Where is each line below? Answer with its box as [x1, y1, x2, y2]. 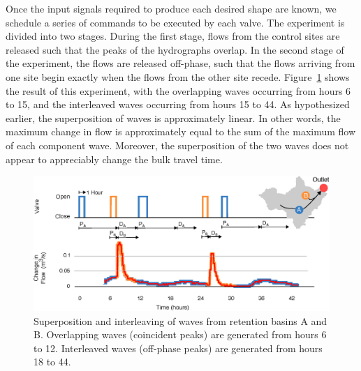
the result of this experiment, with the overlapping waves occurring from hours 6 [6, 83, 351, 98]
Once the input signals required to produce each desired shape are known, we [6, 1, 337, 15]
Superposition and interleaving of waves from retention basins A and [34, 313, 327, 328]
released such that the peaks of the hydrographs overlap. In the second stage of [6, 42, 344, 56]
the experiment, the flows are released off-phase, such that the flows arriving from [6, 56, 355, 70]
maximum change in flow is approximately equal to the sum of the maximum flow [6, 124, 356, 139]
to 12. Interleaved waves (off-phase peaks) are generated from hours [34, 340, 323, 355]
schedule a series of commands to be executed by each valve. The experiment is [6, 15, 345, 29]
